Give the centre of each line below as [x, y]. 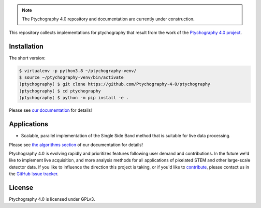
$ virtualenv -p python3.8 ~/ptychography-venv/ [78, 71]
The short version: [27, 58]
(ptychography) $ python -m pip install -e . [74, 98]
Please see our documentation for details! [51, 110]
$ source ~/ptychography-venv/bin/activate [72, 78]
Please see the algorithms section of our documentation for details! [76, 145]
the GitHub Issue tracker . [34, 174]
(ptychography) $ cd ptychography [60, 91]
